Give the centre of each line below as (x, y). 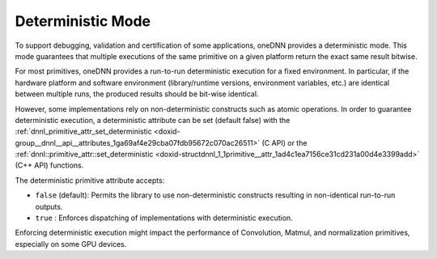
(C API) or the (284, 142)
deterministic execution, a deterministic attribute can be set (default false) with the (153, 120)
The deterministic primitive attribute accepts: (90, 180)
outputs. (49, 206)
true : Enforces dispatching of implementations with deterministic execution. (164, 218)
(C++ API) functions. (49, 165)
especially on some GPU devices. (71, 244)
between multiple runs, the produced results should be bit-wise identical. (137, 94)
